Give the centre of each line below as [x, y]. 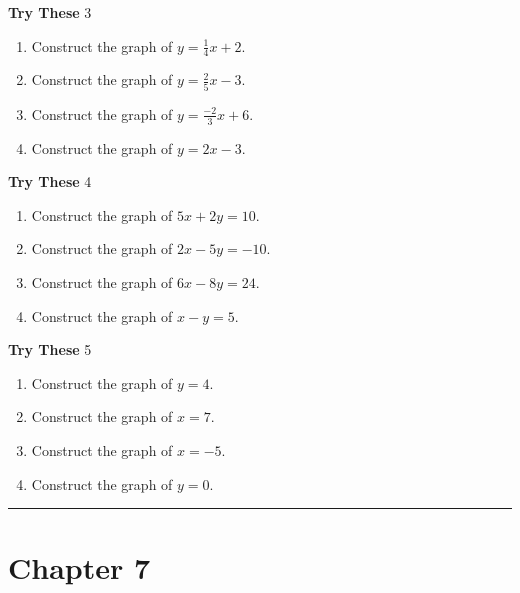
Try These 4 [50, 181]
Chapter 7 [79, 567]
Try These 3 [50, 12]
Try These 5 [50, 349]
